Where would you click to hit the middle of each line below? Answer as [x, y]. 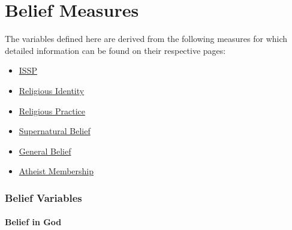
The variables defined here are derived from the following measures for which [146, 39]
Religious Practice [52, 111]
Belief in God [33, 222]
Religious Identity [52, 90]
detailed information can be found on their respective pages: [115, 50]
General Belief [45, 151]
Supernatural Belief [55, 131]
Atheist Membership [56, 171]
